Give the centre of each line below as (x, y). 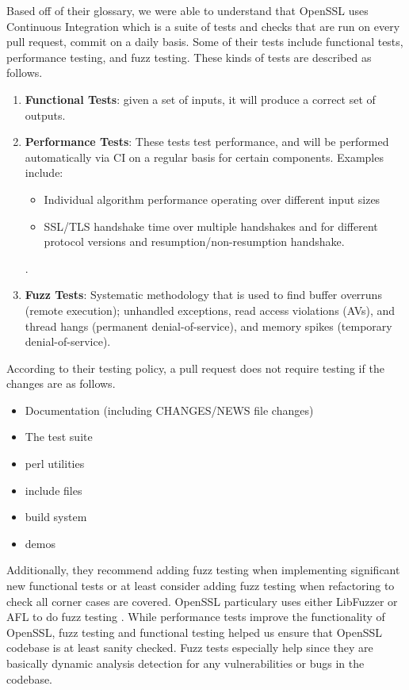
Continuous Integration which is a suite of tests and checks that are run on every (203, 26)
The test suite (59, 437)
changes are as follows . (61, 383)
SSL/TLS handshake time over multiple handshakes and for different (211, 226)
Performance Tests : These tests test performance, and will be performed (207, 142)
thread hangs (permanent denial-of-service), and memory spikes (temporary (208, 326)
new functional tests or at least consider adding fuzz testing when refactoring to (201, 586)
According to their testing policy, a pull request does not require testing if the (195, 368)
